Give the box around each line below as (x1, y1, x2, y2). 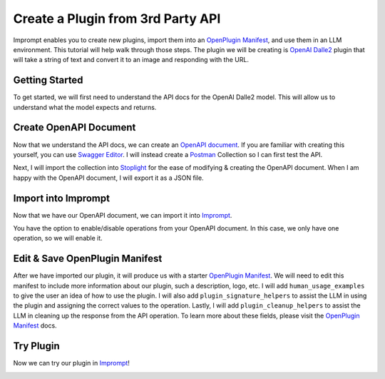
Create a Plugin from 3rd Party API (13, 11, 221, 26)
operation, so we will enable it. (13, 234, 103, 243)
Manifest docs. (13, 321, 57, 330)
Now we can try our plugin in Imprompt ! (13, 359, 130, 368)
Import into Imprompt (13, 192, 111, 204)
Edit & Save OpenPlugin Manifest (13, 253, 163, 265)
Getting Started (13, 74, 83, 86)
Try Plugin (13, 340, 60, 353)
